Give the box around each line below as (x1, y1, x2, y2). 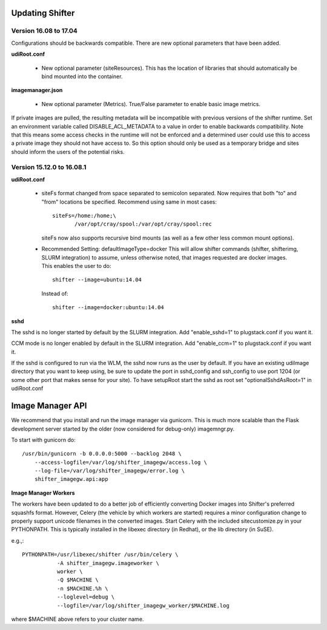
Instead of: (41, 290, 69, 297)
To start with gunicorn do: (11, 436, 76, 443)
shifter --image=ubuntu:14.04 (52, 276, 142, 283)
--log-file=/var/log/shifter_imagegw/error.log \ (34, 467, 185, 474)
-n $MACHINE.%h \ (56, 585, 108, 592)
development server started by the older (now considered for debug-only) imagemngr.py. (11, 425, 235, 432)
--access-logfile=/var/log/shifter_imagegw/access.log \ (34, 458, 207, 466)
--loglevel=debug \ (56, 594, 115, 600)
